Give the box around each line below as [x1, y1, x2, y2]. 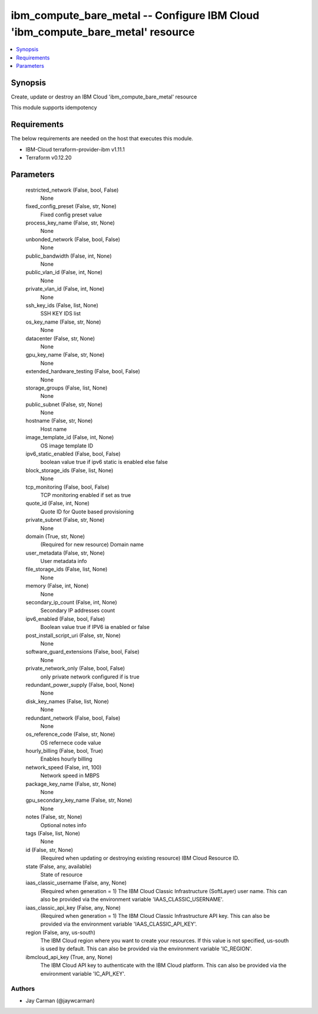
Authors [11, 985, 35, 993]
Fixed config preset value [40, 211, 102, 218]
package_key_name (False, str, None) [25, 780, 117, 787]
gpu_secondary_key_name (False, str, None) [25, 796, 132, 804]
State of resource [40, 871, 83, 878]
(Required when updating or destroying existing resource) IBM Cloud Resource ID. [40, 855, 240, 862]
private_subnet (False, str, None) [25, 516, 105, 524]
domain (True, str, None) [25, 532, 85, 539]
